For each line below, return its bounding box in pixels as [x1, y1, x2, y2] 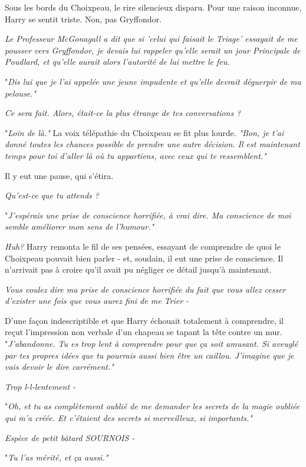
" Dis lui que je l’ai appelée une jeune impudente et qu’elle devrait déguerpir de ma [5, 75, 301, 87]
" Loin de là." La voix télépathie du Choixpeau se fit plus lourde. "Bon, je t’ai [5, 126, 284, 138]
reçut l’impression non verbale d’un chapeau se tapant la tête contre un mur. [5, 326, 282, 338]
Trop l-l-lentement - [5, 380, 76, 392]
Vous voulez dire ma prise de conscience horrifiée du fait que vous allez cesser [5, 283, 286, 295]
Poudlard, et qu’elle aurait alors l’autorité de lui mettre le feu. [5, 55, 230, 68]
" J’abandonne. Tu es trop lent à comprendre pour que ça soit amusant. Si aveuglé [5, 337, 298, 350]
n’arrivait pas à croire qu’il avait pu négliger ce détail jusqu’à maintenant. [5, 263, 272, 276]
